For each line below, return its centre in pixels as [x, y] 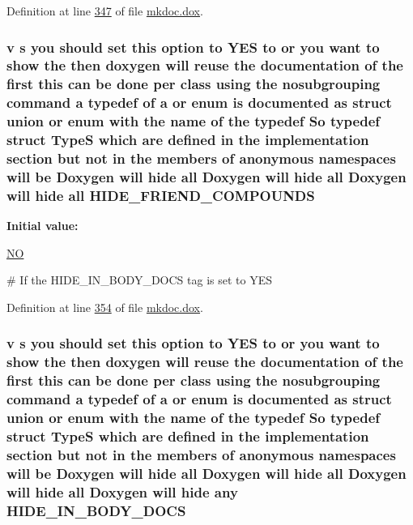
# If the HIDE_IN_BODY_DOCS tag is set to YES [139, 280]
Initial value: [43, 226]
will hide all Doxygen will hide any [122, 491]
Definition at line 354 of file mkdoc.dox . [105, 307]
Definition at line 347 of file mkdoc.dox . [105, 11]
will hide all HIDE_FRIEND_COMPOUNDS [161, 195]
